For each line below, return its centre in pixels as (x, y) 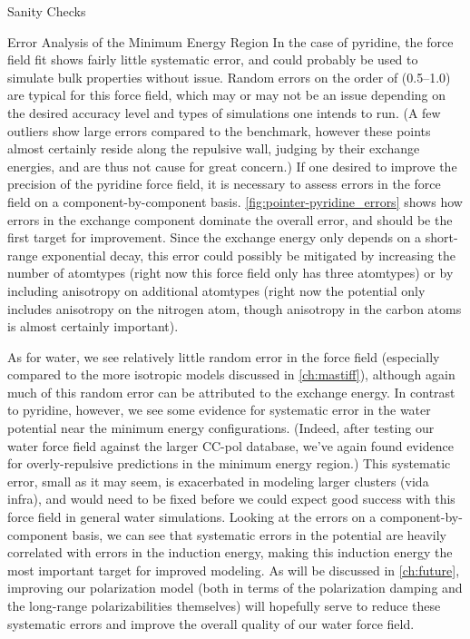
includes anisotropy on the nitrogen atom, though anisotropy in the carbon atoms (235, 308)
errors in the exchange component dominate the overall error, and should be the (230, 219)
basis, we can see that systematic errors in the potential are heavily (259, 534)
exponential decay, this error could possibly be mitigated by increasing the (249, 255)
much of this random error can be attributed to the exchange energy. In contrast (231, 392)
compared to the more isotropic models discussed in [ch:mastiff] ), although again (231, 374)
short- (441, 237)
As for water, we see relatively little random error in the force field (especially (224, 356)
